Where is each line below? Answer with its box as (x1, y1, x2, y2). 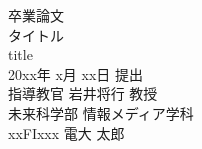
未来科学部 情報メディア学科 (8, 102, 194, 123)
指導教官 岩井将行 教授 (8, 83, 158, 104)
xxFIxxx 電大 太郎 (8, 122, 125, 143)
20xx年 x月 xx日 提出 (8, 63, 143, 84)
